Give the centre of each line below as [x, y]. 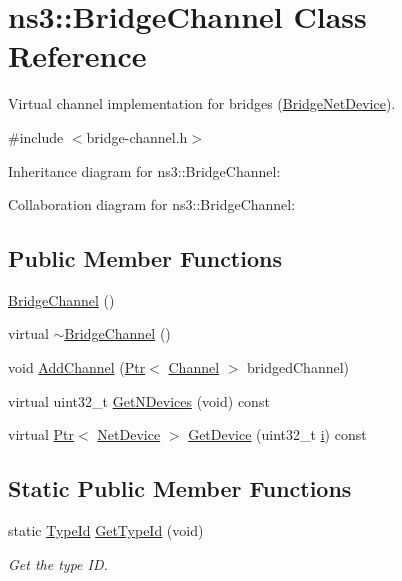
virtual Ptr [41, 434]
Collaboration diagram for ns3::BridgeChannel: [152, 204]
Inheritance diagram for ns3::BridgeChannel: [144, 170]
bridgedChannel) [298, 367]
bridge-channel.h [137, 136]
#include [36, 136]
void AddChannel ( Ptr [77, 367]
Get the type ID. [58, 563]
